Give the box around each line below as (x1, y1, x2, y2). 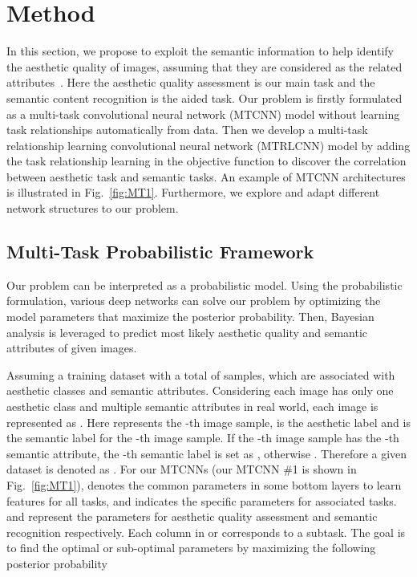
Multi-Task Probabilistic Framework (6, 239, 314, 264)
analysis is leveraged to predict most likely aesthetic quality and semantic (6, 323, 368, 340)
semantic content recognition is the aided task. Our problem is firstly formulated (6, 89, 403, 106)
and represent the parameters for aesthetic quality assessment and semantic (6, 508, 378, 525)
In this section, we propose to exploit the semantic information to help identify (6, 43, 394, 59)
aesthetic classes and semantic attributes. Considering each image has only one (6, 382, 394, 399)
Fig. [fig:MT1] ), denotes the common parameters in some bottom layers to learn (6, 476, 402, 493)
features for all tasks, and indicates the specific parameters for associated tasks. (6, 492, 397, 509)
